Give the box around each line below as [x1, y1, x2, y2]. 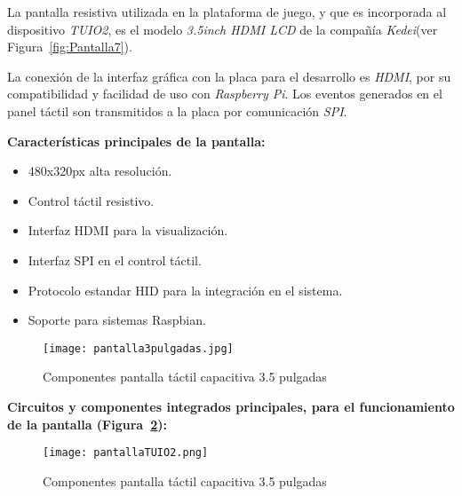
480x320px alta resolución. [28, 161, 172, 180]
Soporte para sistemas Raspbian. [28, 311, 206, 329]
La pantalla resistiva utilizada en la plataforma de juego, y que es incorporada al [7, 3, 447, 20]
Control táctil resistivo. [28, 191, 155, 209]
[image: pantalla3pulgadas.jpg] [43, 342, 234, 355]
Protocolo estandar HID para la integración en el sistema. [28, 280, 343, 299]
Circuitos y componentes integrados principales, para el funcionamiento [7, 397, 455, 415]
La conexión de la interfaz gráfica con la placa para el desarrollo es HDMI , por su [7, 67, 451, 85]
